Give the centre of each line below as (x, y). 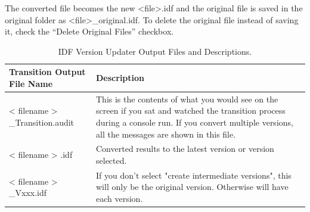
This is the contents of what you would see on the (187, 99)
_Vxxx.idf (28, 193)
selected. (111, 160)
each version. (120, 199)
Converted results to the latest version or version (185, 149)
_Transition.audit (42, 122)
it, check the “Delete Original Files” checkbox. (89, 31)
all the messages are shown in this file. (166, 134)
